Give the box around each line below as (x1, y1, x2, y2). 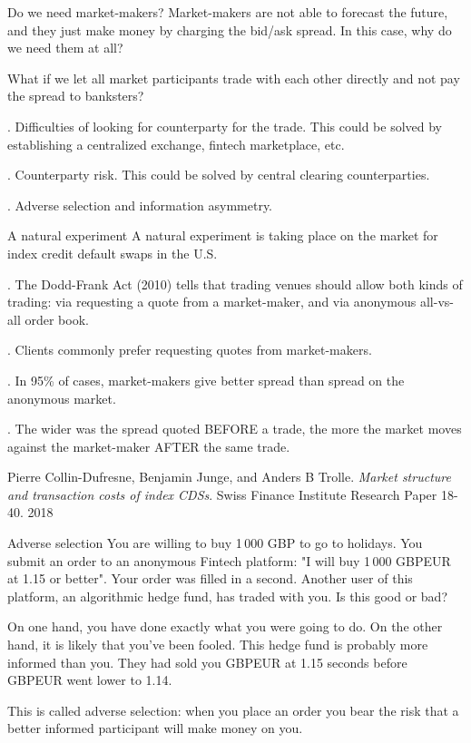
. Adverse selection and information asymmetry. (7, 195, 273, 214)
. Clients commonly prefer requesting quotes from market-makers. (7, 340, 372, 359)
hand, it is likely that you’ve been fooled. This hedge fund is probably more (7, 635, 428, 654)
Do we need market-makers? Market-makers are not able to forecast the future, (7, 3, 448, 21)
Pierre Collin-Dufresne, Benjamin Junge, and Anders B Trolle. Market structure (7, 467, 451, 486)
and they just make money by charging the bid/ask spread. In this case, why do (7, 20, 452, 39)
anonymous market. (7, 388, 116, 407)
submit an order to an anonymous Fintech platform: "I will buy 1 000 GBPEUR (7, 551, 451, 570)
